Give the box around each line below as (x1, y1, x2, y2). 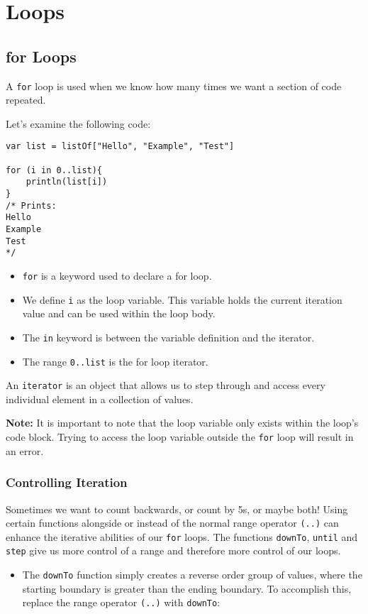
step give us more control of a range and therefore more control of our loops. (6, 543, 341, 558)
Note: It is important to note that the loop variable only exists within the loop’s (6, 415, 359, 430)
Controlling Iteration (6, 473, 128, 491)
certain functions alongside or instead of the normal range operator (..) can (6, 515, 339, 530)
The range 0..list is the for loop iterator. (22, 353, 208, 368)
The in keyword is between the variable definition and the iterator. (22, 329, 315, 344)
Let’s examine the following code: (6, 116, 151, 131)
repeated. (6, 92, 46, 107)
